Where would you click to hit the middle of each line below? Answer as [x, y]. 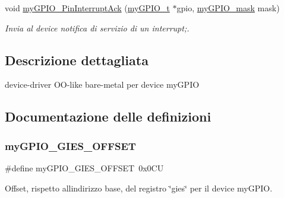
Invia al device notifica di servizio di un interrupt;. [97, 28]
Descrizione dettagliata [77, 60]
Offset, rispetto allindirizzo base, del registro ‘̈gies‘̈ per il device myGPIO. [139, 188]
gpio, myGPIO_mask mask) [228, 8]
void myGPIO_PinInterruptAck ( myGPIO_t [87, 8]
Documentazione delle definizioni [108, 116]
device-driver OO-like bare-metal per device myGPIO [102, 84]
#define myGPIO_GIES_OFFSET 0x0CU [84, 167]
